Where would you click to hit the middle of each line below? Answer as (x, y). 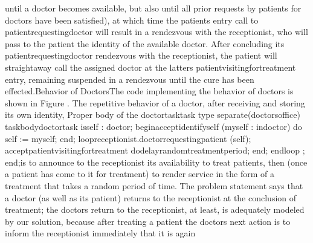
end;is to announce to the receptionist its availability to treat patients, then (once (156, 162)
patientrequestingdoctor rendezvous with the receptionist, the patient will (141, 55)
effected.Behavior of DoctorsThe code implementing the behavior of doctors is (149, 91)
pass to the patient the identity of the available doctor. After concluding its (145, 43)
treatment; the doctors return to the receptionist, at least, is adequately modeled (155, 209)
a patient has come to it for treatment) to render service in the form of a (140, 174)
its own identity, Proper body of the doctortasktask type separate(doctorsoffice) (153, 115)
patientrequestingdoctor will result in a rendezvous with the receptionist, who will (156, 32)
